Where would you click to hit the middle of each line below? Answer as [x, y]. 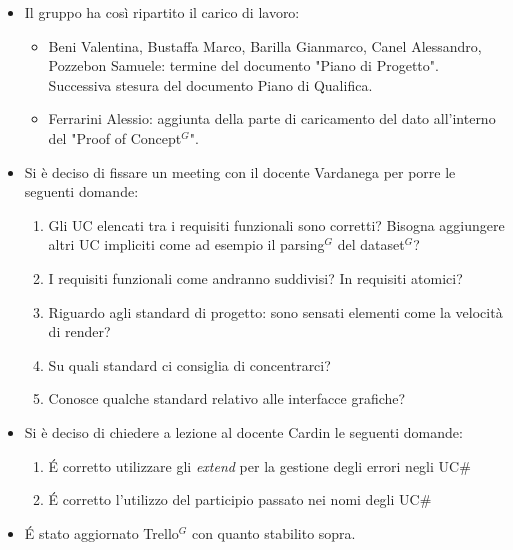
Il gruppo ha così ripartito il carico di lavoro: [162, 12]
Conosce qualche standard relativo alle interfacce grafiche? [227, 398]
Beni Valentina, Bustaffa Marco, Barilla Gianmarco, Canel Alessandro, [265, 45]
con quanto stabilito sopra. [273, 532]
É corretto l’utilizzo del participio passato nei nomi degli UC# [240, 499]
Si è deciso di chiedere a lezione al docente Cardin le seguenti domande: [243, 431]
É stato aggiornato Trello [101, 532]
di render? [79, 331]
